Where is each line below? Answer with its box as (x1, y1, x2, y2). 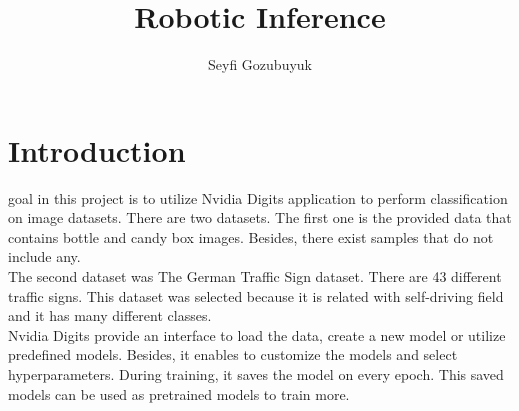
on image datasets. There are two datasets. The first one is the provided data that (8, 207, 512, 228)
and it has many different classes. (8, 305, 212, 326)
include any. (8, 246, 81, 267)
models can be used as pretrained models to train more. (8, 383, 350, 404)
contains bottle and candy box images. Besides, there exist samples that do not (8, 226, 494, 247)
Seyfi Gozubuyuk (208, 54, 312, 75)
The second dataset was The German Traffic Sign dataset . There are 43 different (8, 266, 502, 287)
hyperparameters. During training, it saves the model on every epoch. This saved (8, 364, 504, 384)
